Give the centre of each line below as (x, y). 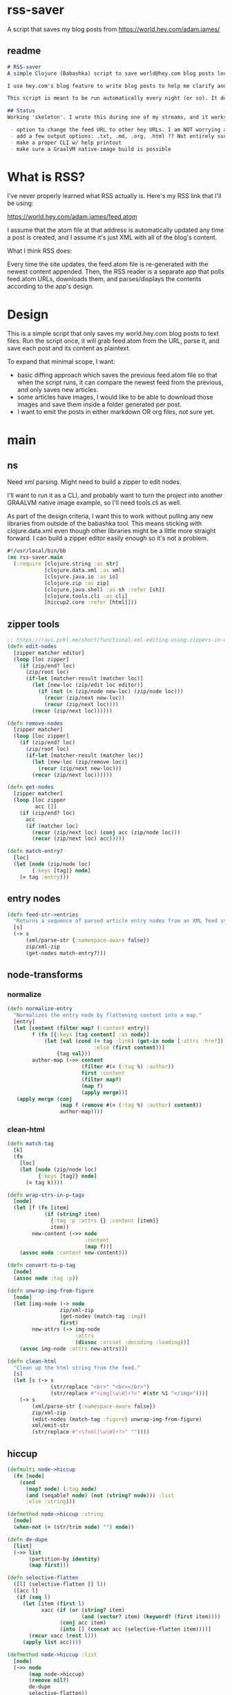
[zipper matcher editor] (49, 653)
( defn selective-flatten (43, 1578)
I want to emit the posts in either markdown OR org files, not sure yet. (116, 412)
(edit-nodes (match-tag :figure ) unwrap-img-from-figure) (117, 1419)
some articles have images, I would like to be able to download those (115, 397)
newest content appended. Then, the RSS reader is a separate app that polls (116, 271)
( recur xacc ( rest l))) (63, 1636)
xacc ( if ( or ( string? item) (83, 1610)
